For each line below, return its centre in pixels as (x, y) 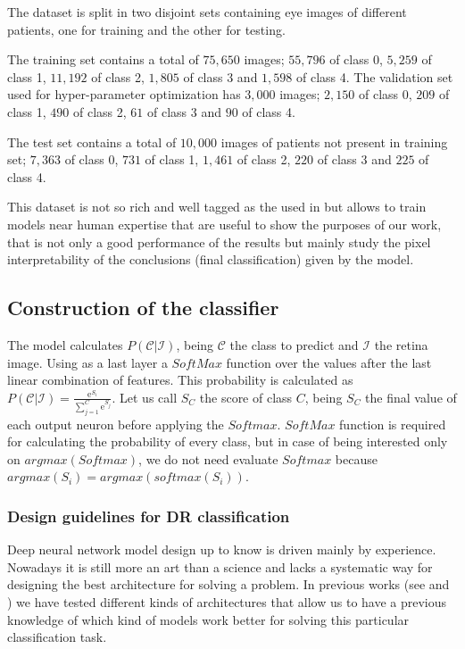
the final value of (411, 397)
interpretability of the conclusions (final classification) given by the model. (211, 259)
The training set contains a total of (103, 59)
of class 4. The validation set (375, 76)
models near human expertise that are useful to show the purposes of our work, (224, 224)
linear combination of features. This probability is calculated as (180, 380)
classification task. (57, 637)
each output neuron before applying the (116, 424)
